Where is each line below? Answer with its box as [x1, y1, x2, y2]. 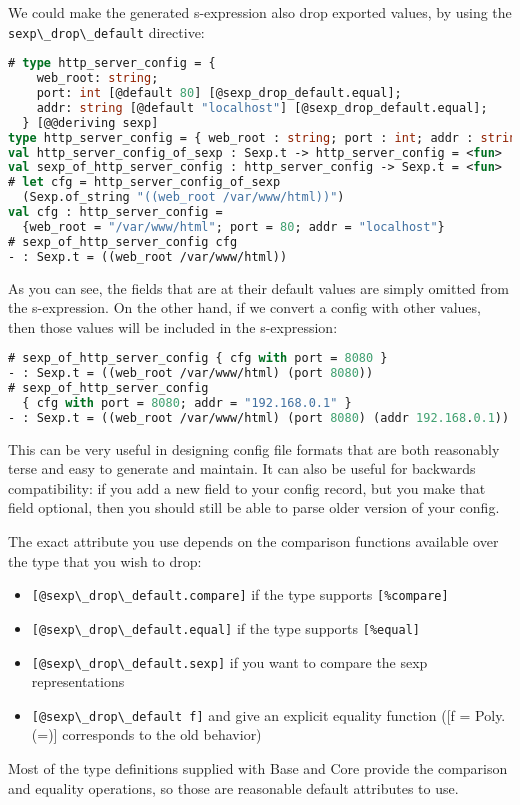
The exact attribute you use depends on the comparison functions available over [8, 531, 499, 552]
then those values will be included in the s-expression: [8, 316, 338, 337]
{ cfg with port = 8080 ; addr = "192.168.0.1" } [22, 395, 352, 410]
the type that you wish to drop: [8, 550, 202, 571]
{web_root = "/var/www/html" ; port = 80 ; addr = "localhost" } [22, 219, 445, 234]
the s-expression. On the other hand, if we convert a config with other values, [8, 297, 481, 318]
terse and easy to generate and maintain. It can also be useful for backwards [8, 458, 476, 479]
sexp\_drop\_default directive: [8, 21, 205, 42]
